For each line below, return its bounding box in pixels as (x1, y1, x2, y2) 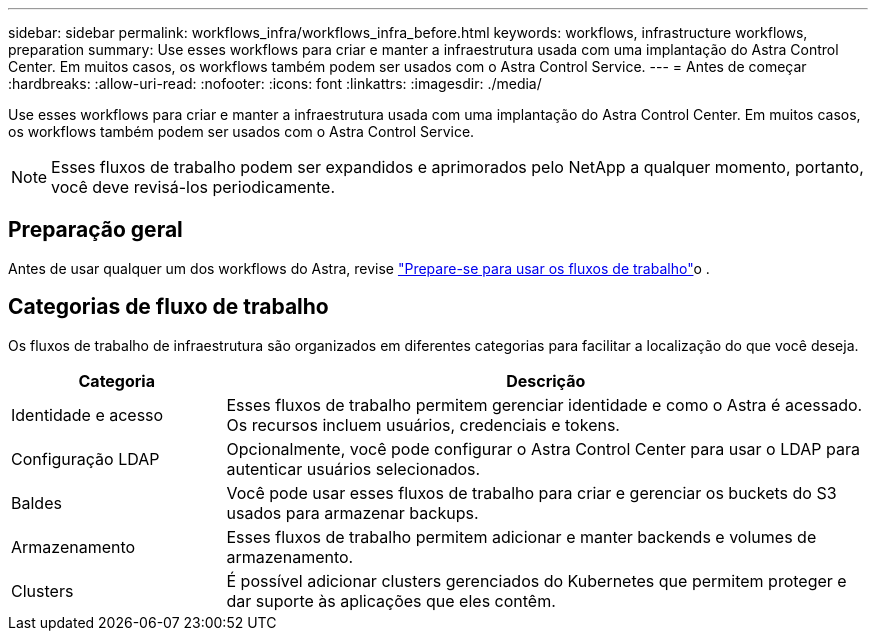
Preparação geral (8, 217, 183, 243)
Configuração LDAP (11, 448, 160, 469)
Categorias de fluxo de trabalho (8, 294, 329, 320)
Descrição (506, 370, 586, 391)
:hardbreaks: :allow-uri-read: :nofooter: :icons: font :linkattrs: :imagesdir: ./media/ (8, 75, 542, 92)
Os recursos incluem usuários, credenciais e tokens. (226, 414, 620, 435)
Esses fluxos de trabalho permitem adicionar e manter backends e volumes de (226, 526, 817, 547)
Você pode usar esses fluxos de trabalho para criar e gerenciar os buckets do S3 (226, 482, 837, 503)
